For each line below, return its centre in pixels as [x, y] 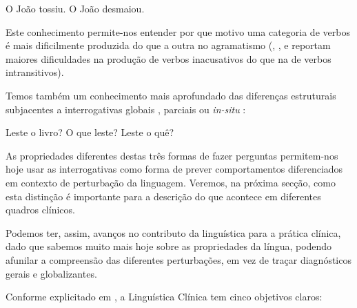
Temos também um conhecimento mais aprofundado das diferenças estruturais [171, 95]
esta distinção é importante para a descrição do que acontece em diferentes [163, 196]
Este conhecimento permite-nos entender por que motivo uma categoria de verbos [178, 31]
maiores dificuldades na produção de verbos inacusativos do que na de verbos [169, 58]
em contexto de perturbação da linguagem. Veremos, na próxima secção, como [171, 182]
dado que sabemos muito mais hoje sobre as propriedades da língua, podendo [169, 246]
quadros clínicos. [40, 210]
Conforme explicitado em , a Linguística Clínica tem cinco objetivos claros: [164, 297]
